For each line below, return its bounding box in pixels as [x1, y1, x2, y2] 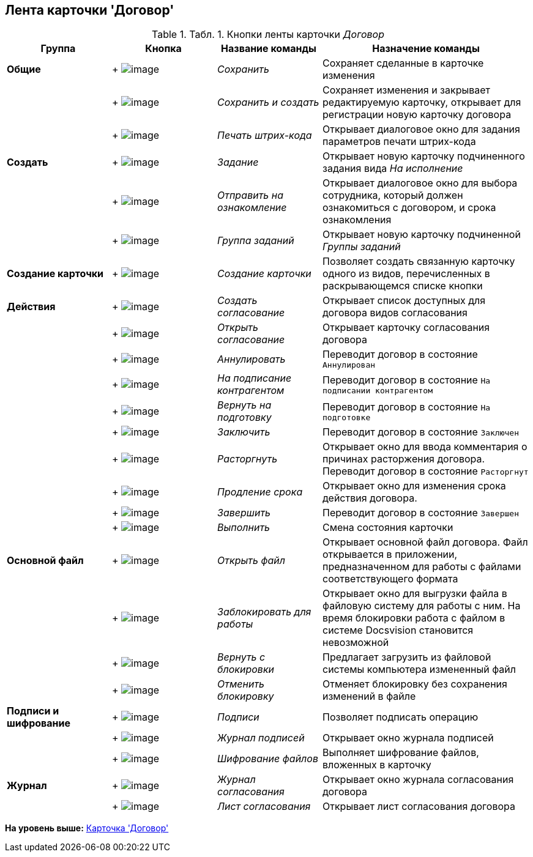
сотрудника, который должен [322, 189, 463, 202]
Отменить [217, 678, 265, 691]
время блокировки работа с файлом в [322, 612, 505, 625]
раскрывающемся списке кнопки [322, 280, 483, 292]
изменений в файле [322, 690, 416, 703]
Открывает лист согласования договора [322, 800, 515, 813]
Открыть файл [217, 554, 286, 567]
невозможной [322, 636, 389, 649]
